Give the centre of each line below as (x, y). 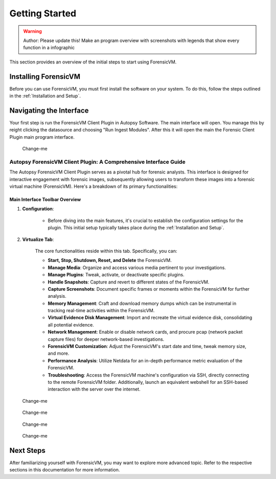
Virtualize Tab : (38, 239)
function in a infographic (49, 48)
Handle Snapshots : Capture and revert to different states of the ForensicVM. (129, 282)
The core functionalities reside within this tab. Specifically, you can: (106, 251)
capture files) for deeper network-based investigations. (106, 339)
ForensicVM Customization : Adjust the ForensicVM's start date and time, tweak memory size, (147, 346)
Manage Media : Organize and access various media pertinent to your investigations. (137, 267)
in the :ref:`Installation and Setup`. (45, 96)
